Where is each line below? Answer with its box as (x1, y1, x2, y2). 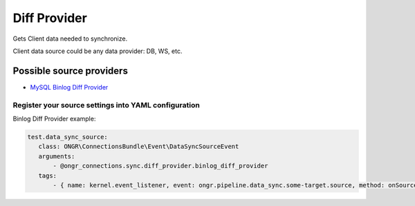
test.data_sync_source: (27, 133, 109, 141)
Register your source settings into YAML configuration (12, 100, 200, 110)
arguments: (38, 152, 75, 160)
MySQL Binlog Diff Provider (30, 83, 109, 91)
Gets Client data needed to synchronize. (12, 34, 128, 43)
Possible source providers (12, 65, 128, 76)
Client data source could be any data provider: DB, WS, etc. (12, 47, 183, 55)
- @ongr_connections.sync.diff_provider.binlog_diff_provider (53, 162, 268, 170)
